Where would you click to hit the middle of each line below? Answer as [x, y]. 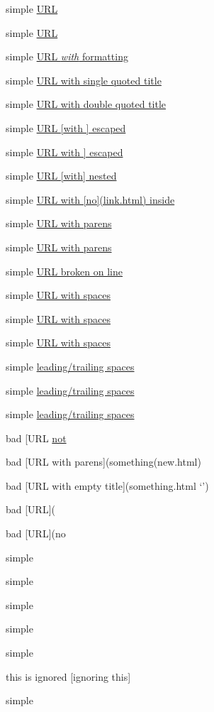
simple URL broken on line [64, 271]
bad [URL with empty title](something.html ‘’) [107, 485]
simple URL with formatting [67, 56]
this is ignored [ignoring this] [68, 676]
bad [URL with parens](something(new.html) [103, 462]
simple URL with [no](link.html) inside [90, 199]
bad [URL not [36, 438]
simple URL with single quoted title [84, 80]
